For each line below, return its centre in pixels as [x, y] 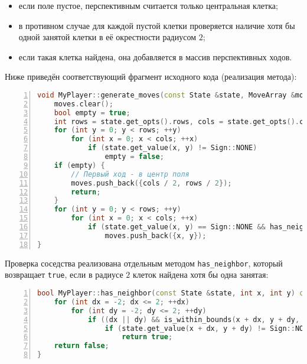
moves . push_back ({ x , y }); [156, 235]
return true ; [147, 337]
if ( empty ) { [79, 165]
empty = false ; [134, 157]
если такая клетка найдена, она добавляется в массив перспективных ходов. [155, 56]
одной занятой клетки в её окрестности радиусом [107, 37]
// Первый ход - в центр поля [130, 174]
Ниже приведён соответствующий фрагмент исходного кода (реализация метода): [151, 77]
